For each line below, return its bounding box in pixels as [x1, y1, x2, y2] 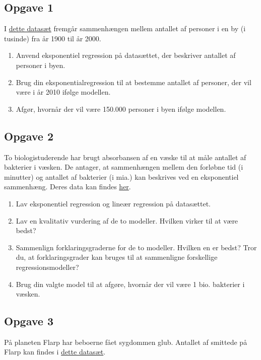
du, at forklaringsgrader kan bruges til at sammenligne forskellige [16, 252, 218, 262]
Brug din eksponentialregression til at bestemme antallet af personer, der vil [16, 77, 251, 87]
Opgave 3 [4, 313, 53, 329]
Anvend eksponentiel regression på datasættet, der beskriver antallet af [16, 50, 236, 60]
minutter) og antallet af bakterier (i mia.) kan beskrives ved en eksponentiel [4, 171, 239, 182]
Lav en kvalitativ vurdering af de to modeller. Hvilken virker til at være [16, 215, 238, 226]
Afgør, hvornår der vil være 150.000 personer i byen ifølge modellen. [16, 103, 226, 114]
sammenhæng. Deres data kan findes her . [4, 181, 131, 192]
